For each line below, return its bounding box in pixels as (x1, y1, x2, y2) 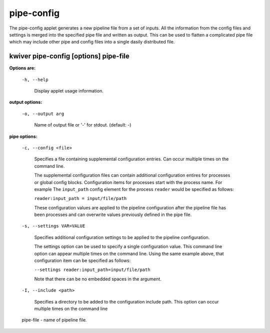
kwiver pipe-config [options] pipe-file (9, 52, 130, 60)
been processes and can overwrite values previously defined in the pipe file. (34, 211, 192, 217)
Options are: (9, 65, 36, 71)
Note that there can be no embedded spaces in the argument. (34, 275, 162, 282)
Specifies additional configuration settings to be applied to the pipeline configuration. (34, 234, 210, 240)
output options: (9, 99, 42, 105)
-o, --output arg (21, 110, 64, 116)
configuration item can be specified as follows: (34, 257, 131, 263)
